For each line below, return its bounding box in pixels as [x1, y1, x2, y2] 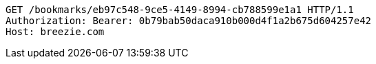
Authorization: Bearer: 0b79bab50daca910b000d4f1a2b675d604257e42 [6, 15, 372, 26]
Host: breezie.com [6, 26, 105, 37]
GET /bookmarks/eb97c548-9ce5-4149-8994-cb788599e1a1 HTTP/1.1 [6, 4, 354, 15]
